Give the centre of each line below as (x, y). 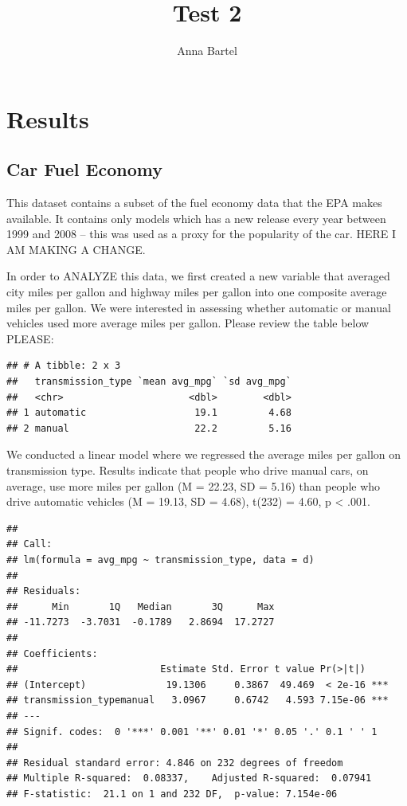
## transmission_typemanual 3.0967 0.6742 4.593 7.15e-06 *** (198, 700)
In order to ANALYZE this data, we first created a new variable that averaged (198, 276)
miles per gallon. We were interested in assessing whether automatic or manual (199, 307)
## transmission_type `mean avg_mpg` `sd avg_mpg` (149, 382)
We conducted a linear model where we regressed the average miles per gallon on (204, 454)
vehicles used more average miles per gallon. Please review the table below (188, 323)
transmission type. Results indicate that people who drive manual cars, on (188, 470)
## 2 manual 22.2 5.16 (149, 428)
